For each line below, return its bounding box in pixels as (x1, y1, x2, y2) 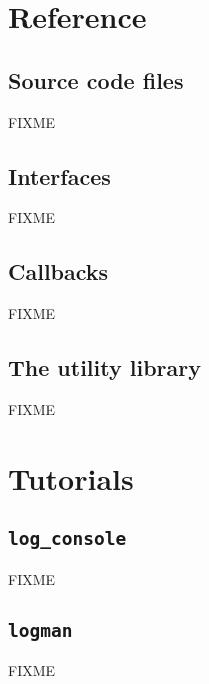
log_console (8, 528, 127, 550)
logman (8, 619, 73, 641)
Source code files (8, 64, 184, 95)
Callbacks (8, 256, 109, 287)
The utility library (8, 352, 201, 383)
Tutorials (8, 457, 134, 498)
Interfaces (8, 160, 111, 191)
